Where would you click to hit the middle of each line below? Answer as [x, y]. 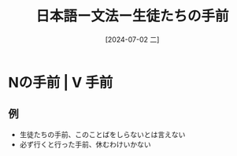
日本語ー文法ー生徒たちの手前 [132, 16]
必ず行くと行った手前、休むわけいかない [85, 144]
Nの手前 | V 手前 [61, 82]
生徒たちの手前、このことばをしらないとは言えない [102, 134]
